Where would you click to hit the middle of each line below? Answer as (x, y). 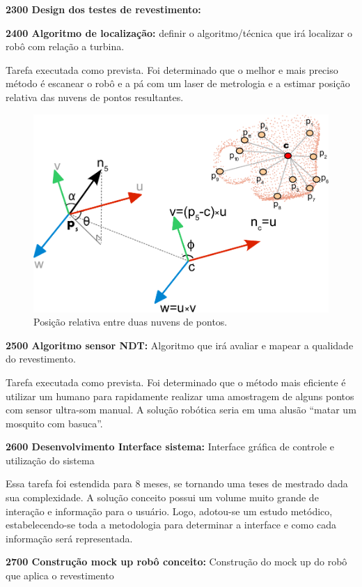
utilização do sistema (50, 460)
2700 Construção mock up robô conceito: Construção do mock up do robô (176, 562)
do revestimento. (41, 359)
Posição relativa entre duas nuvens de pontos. (131, 322)
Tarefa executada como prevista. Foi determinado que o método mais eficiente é (176, 382)
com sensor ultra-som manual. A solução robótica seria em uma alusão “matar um (181, 410)
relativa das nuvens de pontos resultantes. (95, 97)
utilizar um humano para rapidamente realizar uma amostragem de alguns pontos (180, 396)
